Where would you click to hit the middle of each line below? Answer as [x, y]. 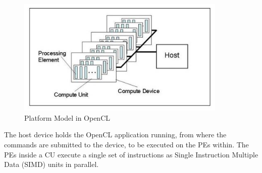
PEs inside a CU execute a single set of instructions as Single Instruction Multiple [131, 154]
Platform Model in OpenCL [67, 117]
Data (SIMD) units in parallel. [51, 164]
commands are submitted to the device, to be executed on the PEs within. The [126, 144]
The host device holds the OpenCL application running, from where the [115, 135]
